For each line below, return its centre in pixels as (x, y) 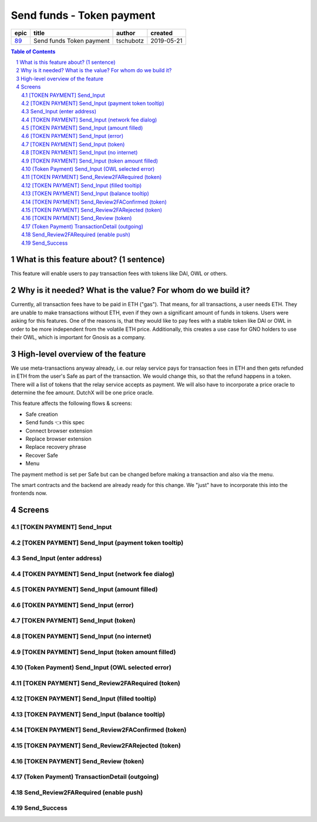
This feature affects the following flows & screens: (71, 403)
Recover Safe (42, 455)
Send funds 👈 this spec (55, 422)
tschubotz (130, 40)
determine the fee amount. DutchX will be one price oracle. (82, 393)
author (126, 33)
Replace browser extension (58, 439)
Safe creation (42, 414)
